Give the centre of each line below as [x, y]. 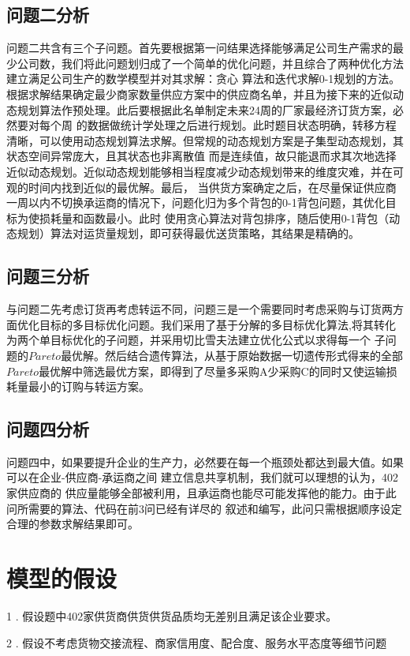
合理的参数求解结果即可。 [73, 524]
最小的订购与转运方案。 [89, 386]
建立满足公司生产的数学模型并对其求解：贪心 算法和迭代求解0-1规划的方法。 [203, 79]
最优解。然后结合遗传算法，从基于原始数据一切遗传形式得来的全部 [232, 355]
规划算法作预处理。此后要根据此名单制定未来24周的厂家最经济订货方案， [205, 109]
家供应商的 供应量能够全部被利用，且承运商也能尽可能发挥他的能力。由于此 [201, 493]
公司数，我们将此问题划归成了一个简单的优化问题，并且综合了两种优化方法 [210, 63]
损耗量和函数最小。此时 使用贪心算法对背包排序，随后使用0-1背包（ [214, 217]
